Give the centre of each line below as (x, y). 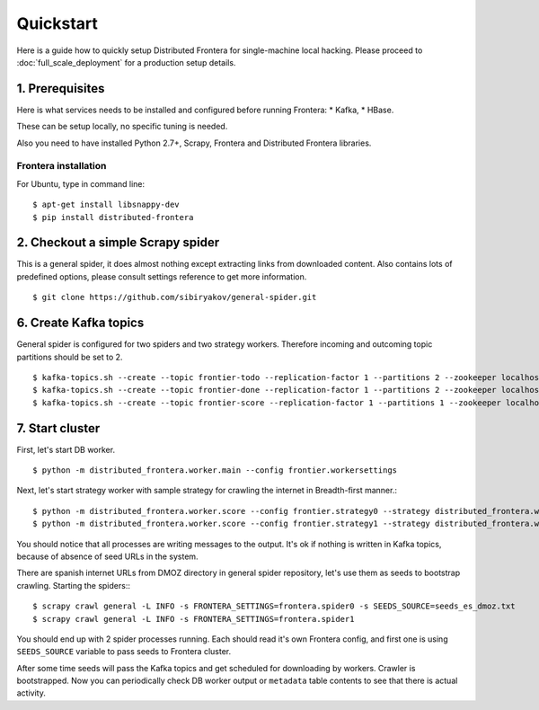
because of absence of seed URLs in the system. (107, 556)
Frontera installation (62, 166)
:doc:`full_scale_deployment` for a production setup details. (126, 62)
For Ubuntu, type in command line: (81, 183)
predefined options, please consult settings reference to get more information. (162, 276)
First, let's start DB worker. (66, 449)
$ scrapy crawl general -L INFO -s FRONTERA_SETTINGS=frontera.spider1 (194, 619)
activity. (31, 693)
